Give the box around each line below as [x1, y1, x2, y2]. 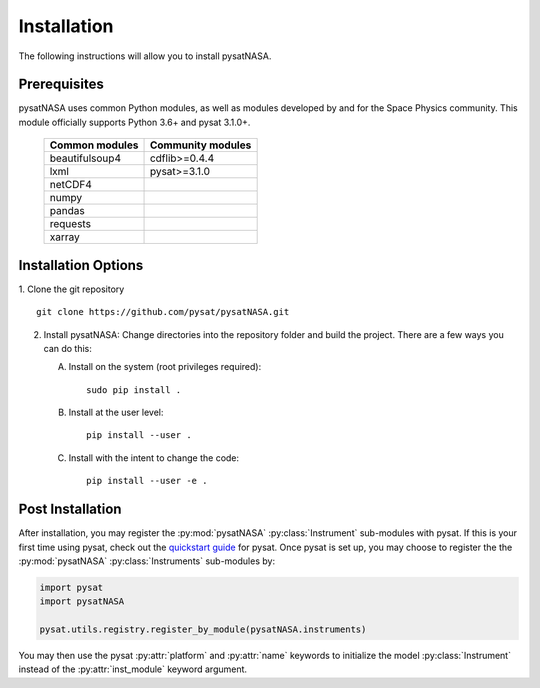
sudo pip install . [86, 384, 182, 395]
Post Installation [18, 501, 122, 518]
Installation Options [18, 256, 144, 274]
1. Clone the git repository [18, 283, 125, 295]
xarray [49, 230, 80, 244]
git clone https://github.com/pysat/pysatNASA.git [36, 306, 290, 318]
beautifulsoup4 [49, 151, 122, 165]
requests [49, 217, 92, 231]
